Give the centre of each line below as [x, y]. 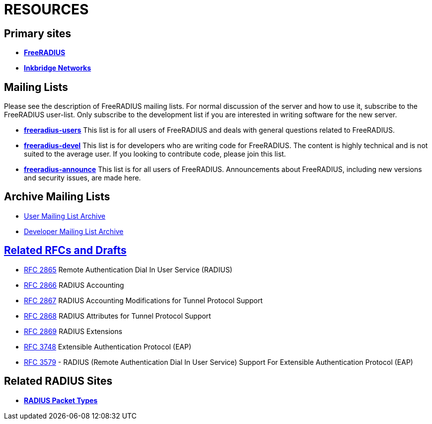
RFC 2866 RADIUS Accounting [74, 285]
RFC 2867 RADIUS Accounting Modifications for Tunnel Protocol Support [143, 300]
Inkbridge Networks [58, 68]
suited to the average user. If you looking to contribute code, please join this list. [155, 154]
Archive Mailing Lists [57, 197]
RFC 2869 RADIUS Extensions [73, 331]
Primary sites [38, 33]
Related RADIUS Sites [58, 381]
